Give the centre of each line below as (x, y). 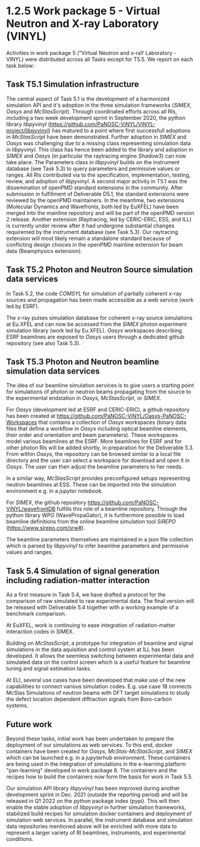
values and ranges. (30, 552)
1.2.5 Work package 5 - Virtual (83, 11)
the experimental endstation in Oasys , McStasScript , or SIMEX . (84, 398)
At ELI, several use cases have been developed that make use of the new (96, 680)
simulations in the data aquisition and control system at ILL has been (90, 649)
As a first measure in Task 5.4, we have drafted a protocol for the (86, 595)
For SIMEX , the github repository (46, 503)
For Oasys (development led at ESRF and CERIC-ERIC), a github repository (98, 409)
